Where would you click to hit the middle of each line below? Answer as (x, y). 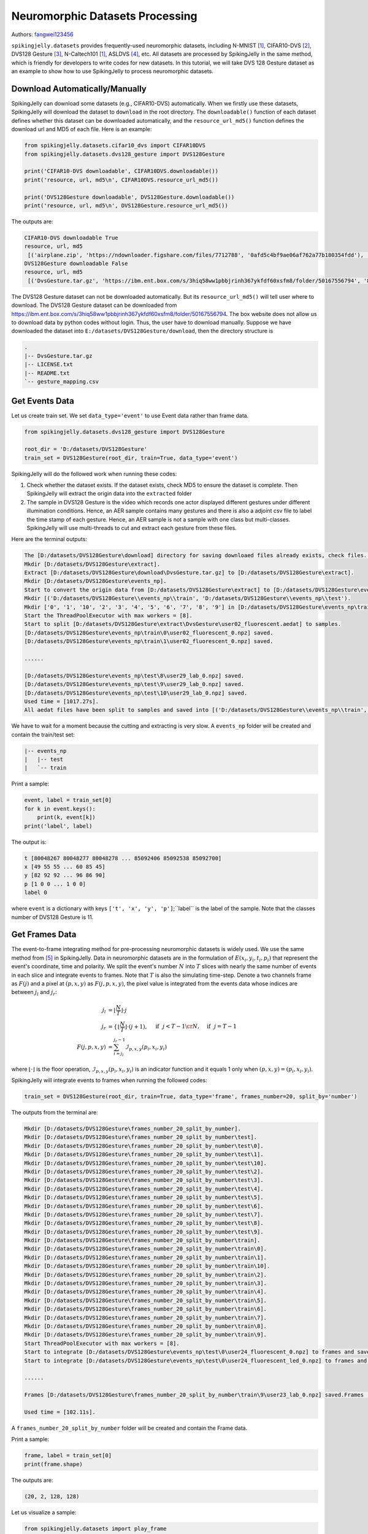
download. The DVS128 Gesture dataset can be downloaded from (94, 305)
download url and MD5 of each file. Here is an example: (82, 129)
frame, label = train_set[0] (68, 1455)
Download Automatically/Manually (79, 89)
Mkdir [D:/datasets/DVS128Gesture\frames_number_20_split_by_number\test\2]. (144, 1171)
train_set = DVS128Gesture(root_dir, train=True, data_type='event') (131, 458)
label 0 (36, 892)
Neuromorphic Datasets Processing (104, 16)
